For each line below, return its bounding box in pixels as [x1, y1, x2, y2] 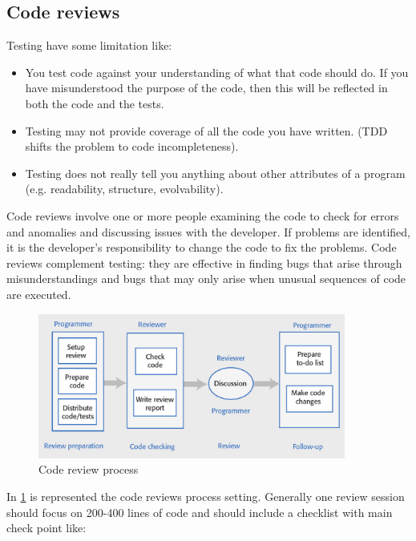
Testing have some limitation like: [6, 37, 172, 54]
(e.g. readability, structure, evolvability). [25, 180, 224, 197]
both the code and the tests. [25, 95, 164, 111]
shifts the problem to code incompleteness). [25, 138, 239, 155]
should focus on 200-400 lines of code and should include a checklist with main [6, 503, 393, 520]
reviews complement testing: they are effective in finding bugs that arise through [6, 254, 402, 271]
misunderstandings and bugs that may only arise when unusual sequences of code [6, 270, 406, 287]
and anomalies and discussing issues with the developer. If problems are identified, [6, 223, 410, 240]
